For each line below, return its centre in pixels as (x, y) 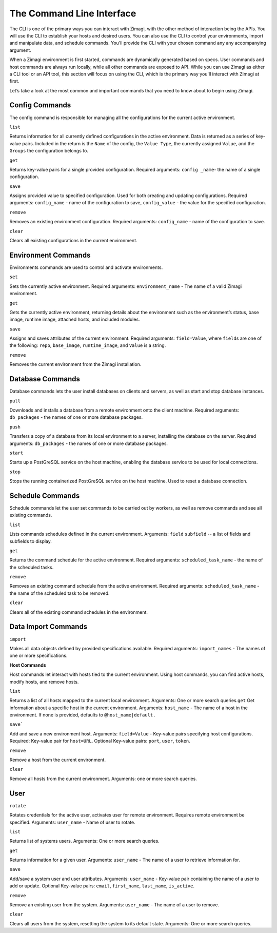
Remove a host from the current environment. (58, 760)
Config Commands (40, 105)
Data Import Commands (48, 627)
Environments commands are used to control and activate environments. (86, 267)
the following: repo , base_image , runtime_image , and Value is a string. (88, 345)
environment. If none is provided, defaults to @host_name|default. (83, 715)
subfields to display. (31, 541)
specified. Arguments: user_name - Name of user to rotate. (72, 822)
